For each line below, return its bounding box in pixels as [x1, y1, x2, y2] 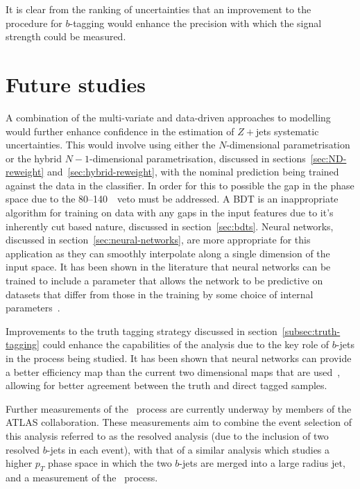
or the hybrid [6, 151, 62, 165]
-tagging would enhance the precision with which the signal [69, 15, 322, 30]
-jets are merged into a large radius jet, [179, 456, 345, 470]
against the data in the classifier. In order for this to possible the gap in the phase [6, 178, 354, 192]
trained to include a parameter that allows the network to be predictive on [6, 273, 323, 288]
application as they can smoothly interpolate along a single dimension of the [6, 246, 330, 260]
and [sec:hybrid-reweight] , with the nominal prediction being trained [46, 164, 339, 179]
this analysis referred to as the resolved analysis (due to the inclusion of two [6, 428, 329, 443]
